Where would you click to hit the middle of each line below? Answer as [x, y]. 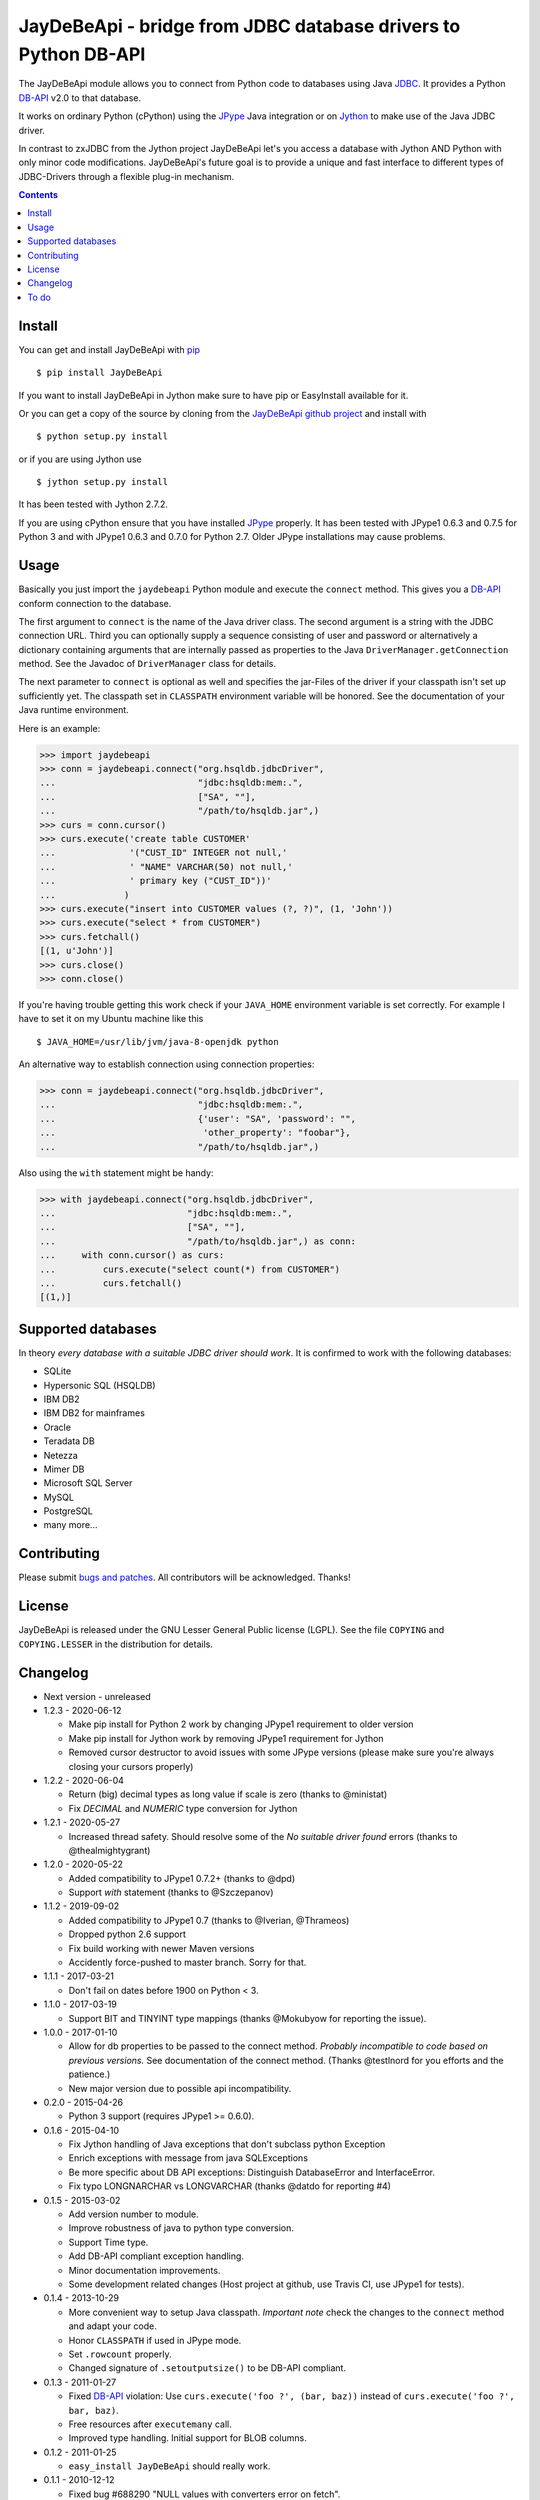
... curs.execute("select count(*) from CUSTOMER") [190, 1269]
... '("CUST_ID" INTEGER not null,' [163, 853]
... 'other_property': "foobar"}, [195, 1133]
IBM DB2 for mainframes [94, 1413]
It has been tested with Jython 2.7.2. [93, 504]
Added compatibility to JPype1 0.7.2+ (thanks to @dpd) [182, 1878]
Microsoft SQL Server [88, 1483]
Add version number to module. [133, 2214]
